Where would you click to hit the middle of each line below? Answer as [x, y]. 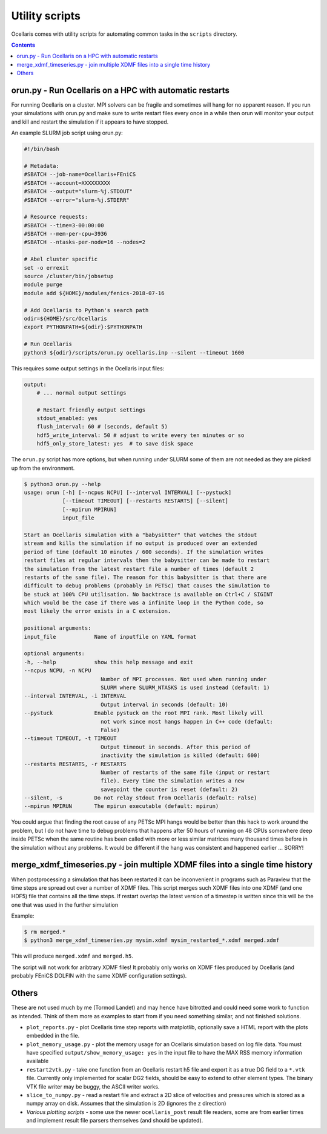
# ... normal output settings [81, 393]
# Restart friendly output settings [91, 410]
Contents [23, 45]
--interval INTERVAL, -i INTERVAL [75, 696]
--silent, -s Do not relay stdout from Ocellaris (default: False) [140, 798]
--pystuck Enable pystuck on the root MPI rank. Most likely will [144, 713]
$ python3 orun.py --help [62, 484]
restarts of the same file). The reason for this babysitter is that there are [145, 577]
